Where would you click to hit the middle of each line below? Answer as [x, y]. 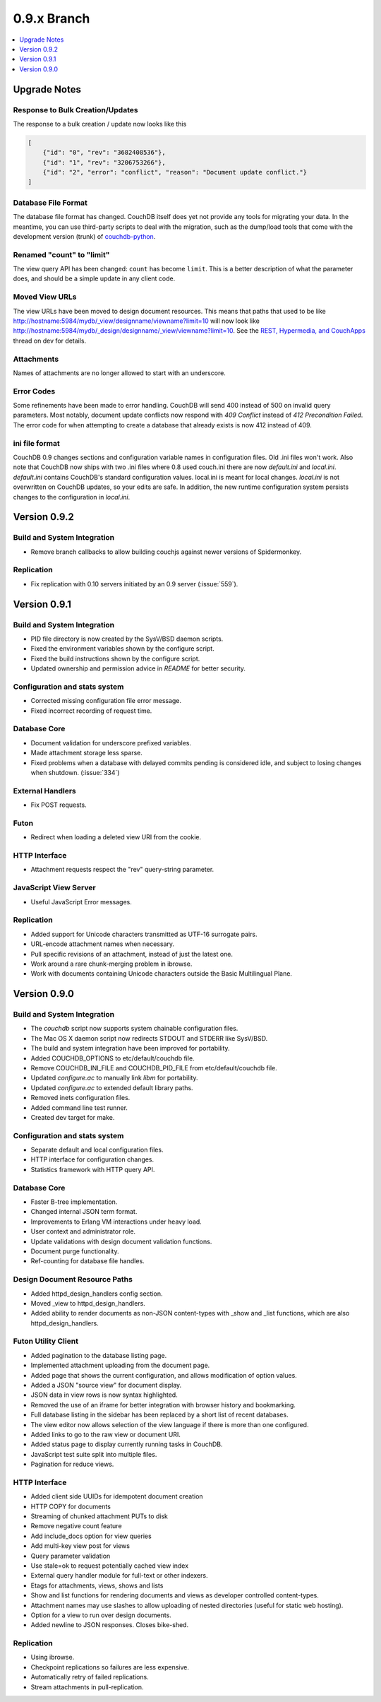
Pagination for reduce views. [72, 1464]
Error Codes [34, 391]
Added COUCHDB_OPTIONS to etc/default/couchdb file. [113, 1058]
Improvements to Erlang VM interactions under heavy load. [116, 1222]
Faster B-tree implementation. [74, 1202]
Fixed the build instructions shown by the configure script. [115, 658]
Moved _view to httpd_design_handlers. [88, 1303]
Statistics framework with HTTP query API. [93, 1169]
